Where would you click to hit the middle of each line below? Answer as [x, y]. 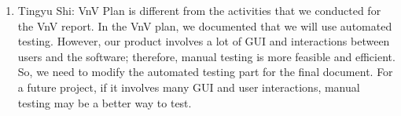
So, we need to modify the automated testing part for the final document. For [205, 72]
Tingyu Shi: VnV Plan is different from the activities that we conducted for [199, 10]
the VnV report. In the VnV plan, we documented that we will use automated [205, 25]
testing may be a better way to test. [105, 102]
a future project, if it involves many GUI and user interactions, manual [189, 87]
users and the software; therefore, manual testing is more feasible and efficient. [206, 56]
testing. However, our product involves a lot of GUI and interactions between [204, 41]
